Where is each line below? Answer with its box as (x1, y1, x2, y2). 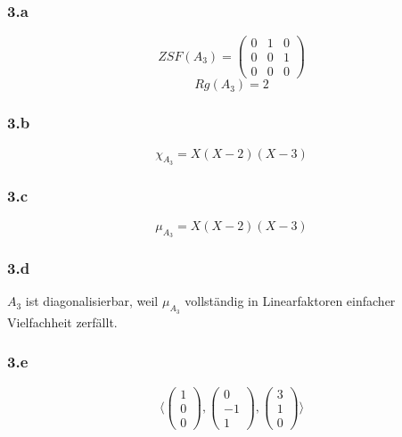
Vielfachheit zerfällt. (7, 312, 118, 331)
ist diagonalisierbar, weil (25, 292, 159, 310)
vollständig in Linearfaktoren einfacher (185, 292, 396, 310)
